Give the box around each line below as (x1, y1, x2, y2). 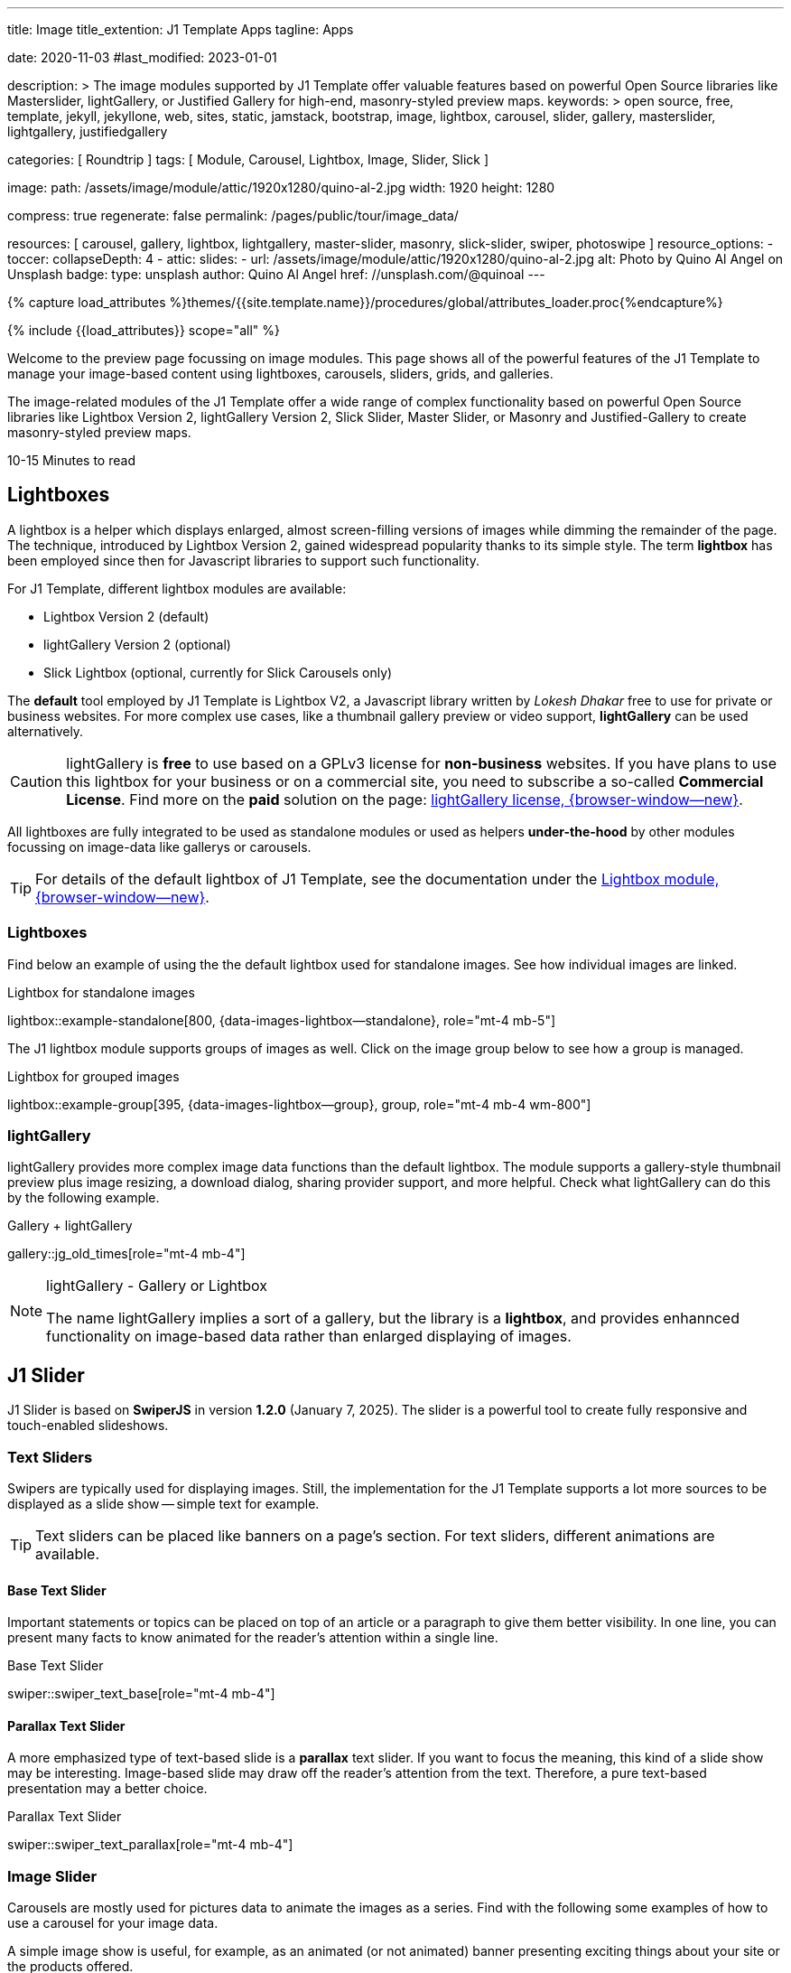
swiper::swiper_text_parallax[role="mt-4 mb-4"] (7, 1837, 293, 1853)
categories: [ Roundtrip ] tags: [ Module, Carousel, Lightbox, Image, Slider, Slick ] (7, 152, 489, 167)
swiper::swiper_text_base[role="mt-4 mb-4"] (7, 1686, 275, 1702)
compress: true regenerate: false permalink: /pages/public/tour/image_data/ (7, 208, 459, 223)
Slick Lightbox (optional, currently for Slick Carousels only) (43, 664, 393, 680)
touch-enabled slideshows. (7, 1417, 169, 1434)
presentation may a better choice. (7, 1781, 208, 1797)
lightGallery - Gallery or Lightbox (46, 1276, 268, 1295)
